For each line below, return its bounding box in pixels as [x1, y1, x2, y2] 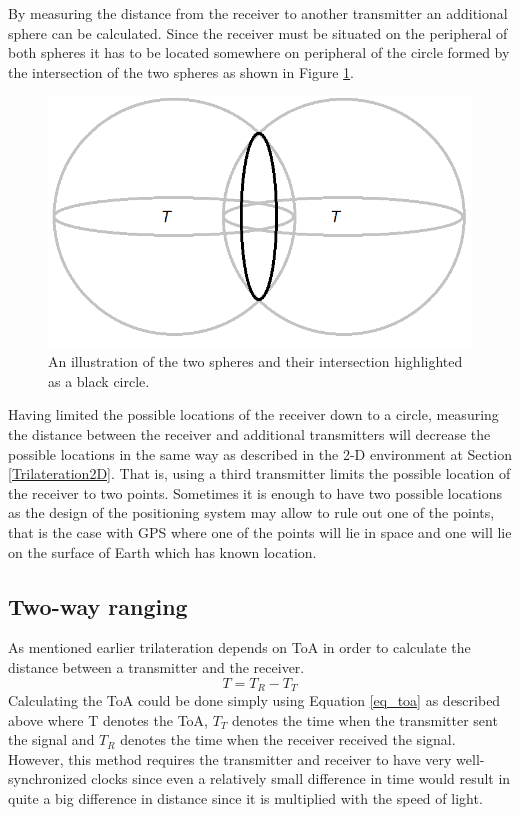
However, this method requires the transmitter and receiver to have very [8, 748, 452, 769]
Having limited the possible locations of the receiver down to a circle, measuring [8, 404, 499, 425]
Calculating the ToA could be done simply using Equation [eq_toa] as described [8, 690, 501, 711]
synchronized [8, 768, 87, 789]
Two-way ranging [8, 590, 188, 621]
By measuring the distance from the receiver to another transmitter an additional [8, 3, 508, 23]
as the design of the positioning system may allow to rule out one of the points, [8, 502, 495, 523]
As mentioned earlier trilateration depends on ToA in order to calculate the [8, 637, 471, 658]
